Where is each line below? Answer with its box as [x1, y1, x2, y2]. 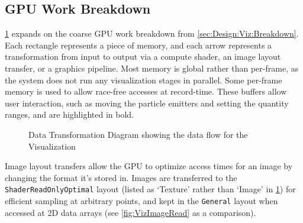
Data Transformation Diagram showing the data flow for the [28, 128, 248, 140]
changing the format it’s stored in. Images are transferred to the [5, 171, 237, 183]
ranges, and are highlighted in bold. [5, 108, 134, 121]
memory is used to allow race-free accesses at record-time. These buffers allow [5, 85, 287, 98]
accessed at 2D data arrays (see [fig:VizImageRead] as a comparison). [5, 206, 256, 218]
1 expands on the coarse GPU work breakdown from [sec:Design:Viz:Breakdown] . [5, 27, 299, 40]
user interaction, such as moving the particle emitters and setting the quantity [5, 96, 289, 109]
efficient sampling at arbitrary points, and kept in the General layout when [5, 194, 278, 206]
